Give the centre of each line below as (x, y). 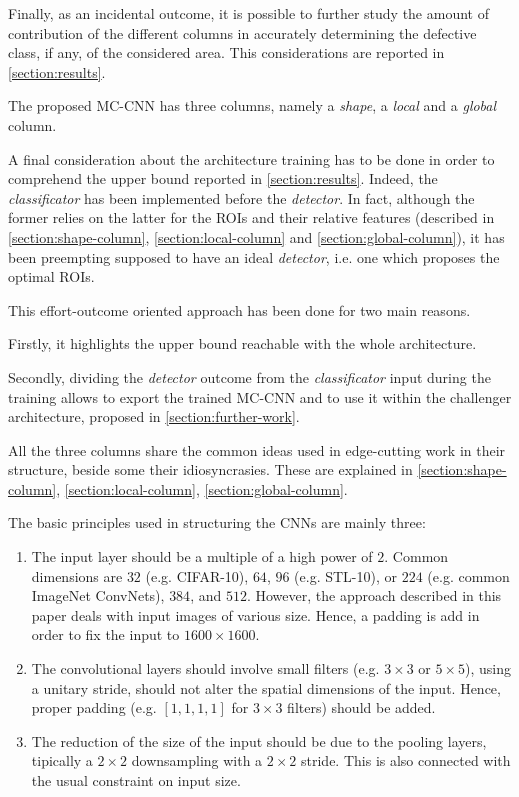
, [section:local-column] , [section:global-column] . (202, 488)
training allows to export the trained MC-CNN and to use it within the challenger (260, 396)
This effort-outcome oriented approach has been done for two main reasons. (239, 309)
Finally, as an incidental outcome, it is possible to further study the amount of (248, 13)
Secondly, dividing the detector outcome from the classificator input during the (249, 376)
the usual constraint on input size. (136, 780)
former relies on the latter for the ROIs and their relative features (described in (251, 217)
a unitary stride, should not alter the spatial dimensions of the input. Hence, (266, 687)
